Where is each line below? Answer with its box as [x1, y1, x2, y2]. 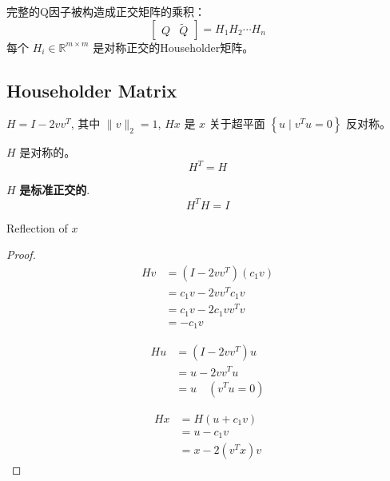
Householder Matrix [6, 78, 177, 102]
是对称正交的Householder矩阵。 [93, 38, 254, 55]
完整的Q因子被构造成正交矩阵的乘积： [6, 3, 205, 19]
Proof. [6, 246, 36, 263]
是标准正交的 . [19, 181, 90, 198]
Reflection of [6, 219, 68, 236]
